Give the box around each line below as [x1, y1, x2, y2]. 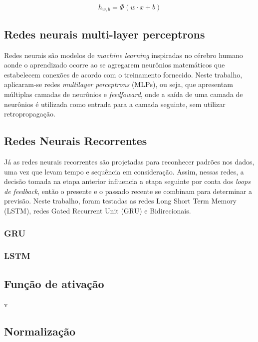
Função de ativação [4, 275, 104, 291]
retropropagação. [4, 108, 55, 119]
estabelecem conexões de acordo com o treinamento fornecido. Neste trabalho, [4, 69, 243, 79]
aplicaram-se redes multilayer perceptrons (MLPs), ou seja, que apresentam [4, 79, 233, 89]
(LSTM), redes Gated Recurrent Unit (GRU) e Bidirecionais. [4, 205, 191, 215]
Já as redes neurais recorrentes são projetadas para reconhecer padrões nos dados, [4, 156, 255, 167]
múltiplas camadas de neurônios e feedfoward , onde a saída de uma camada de [4, 89, 243, 99]
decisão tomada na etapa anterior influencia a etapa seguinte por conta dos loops [4, 176, 251, 186]
